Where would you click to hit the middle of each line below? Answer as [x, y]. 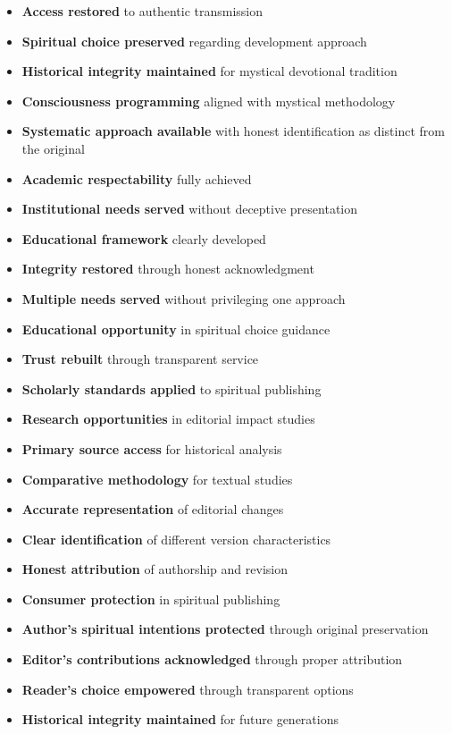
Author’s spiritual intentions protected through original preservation [225, 629]
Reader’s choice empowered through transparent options [188, 689]
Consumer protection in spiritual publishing [151, 599]
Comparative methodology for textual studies [157, 479]
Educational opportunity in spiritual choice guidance [176, 329]
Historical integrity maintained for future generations [180, 719]
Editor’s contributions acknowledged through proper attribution [212, 659]
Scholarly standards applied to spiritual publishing [172, 388]
